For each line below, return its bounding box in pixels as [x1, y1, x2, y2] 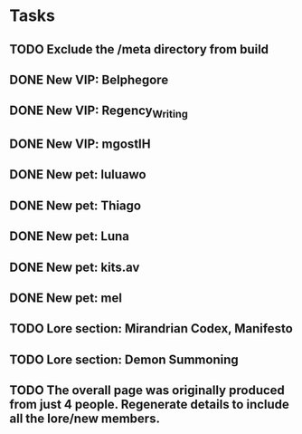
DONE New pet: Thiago [9, 198, 142, 213]
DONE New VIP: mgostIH [9, 136, 151, 151]
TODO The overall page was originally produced [9, 382, 285, 399]
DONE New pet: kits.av [9, 259, 140, 275]
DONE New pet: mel [9, 290, 122, 305]
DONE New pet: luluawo [9, 167, 146, 182]
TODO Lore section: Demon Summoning [9, 352, 239, 367]
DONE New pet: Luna [9, 228, 129, 245]
